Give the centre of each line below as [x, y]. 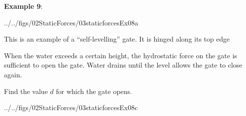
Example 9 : [23, 6]
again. [13, 74]
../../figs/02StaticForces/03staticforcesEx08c [71, 107]
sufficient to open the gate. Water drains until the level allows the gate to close [123, 65]
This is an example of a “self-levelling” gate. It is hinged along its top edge [117, 39]
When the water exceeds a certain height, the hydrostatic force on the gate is [121, 55]
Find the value [26, 91]
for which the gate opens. [94, 91]
